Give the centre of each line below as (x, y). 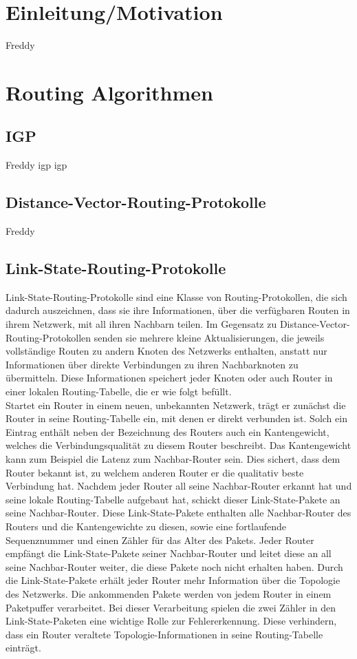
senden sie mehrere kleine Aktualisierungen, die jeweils (209, 337)
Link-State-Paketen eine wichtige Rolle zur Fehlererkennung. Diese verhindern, (171, 621)
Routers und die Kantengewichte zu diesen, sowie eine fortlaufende (146, 526)
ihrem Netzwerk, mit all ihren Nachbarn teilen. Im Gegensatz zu (141, 324)
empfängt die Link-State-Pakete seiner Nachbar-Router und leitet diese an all (169, 553)
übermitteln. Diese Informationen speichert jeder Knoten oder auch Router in (169, 378)
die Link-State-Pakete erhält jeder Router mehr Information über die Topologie (173, 580)
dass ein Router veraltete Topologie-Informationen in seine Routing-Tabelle (164, 634)
